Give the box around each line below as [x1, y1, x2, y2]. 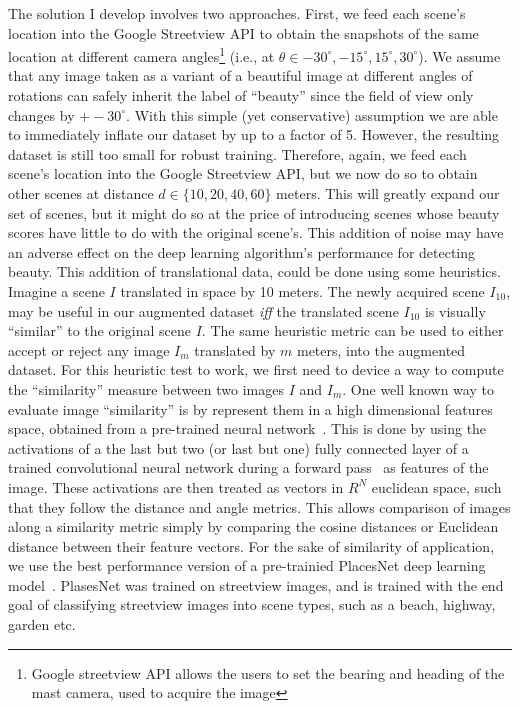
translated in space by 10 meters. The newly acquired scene [120, 280, 485, 301]
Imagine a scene [8, 280, 105, 301]
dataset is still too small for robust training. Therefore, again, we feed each [8, 143, 467, 164]
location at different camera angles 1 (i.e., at [8, 43, 275, 66]
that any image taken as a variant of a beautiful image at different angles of [8, 65, 473, 86]
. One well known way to [342, 378, 494, 399]
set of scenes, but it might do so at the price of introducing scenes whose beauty [8, 202, 500, 223]
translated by [194, 339, 276, 360]
